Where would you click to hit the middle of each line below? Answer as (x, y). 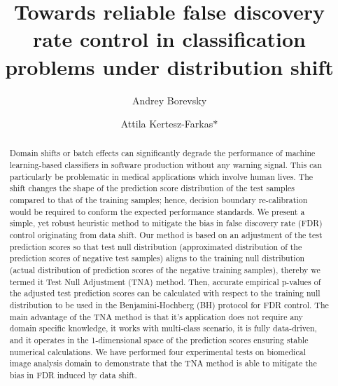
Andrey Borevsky (169, 100)
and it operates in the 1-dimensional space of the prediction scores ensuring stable (159, 339)
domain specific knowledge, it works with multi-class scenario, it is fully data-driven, (163, 328)
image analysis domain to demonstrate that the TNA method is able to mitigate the (163, 363)
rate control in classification (169, 39)
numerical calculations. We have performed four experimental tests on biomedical (157, 351)
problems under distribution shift (169, 66)
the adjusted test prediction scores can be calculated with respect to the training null (165, 293)
